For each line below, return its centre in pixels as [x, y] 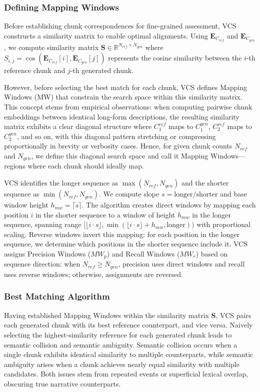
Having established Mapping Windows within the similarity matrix [106, 315]
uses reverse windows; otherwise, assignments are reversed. [93, 274]
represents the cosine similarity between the [175, 58]
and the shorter [205, 183]
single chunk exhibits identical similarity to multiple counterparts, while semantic [129, 354]
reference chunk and [35, 70]
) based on [212, 254]
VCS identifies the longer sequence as [61, 183]
